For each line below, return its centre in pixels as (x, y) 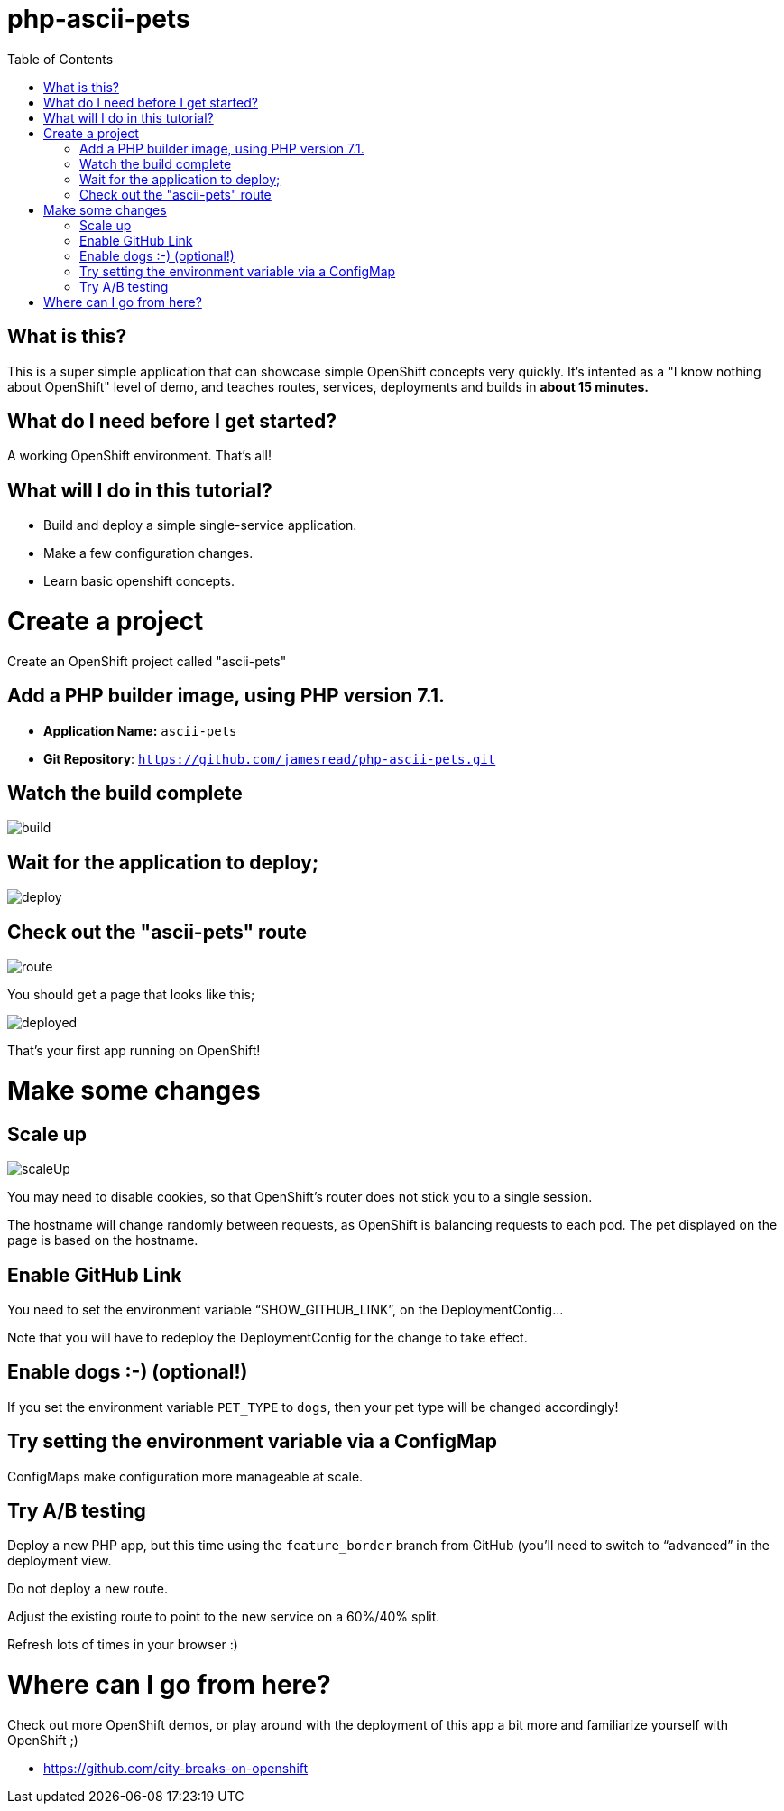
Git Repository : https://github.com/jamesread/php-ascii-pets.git (270, 758)
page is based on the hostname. (103, 1240)
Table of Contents (60, 59)
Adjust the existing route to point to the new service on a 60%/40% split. (224, 1617)
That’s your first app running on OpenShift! (134, 1051)
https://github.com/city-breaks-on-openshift (176, 1768)
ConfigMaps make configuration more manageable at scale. (185, 1476)
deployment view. (60, 1561)
